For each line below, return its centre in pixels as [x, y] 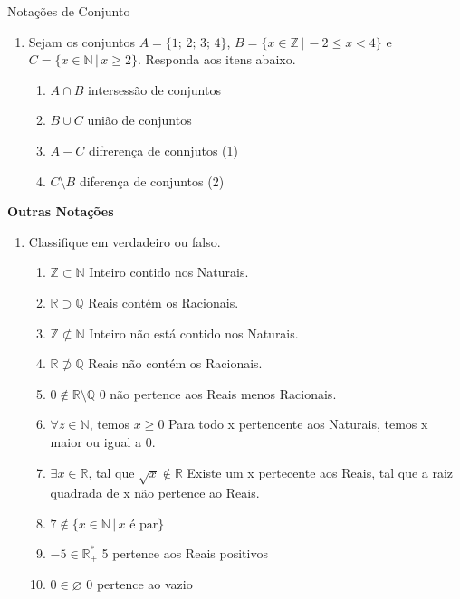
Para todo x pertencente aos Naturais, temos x [298, 424]
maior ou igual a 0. [103, 441]
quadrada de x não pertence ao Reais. [155, 493]
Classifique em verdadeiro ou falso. [125, 241]
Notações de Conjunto [69, 11]
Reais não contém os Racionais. [175, 363]
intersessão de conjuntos [154, 89]
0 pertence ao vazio [139, 584]
